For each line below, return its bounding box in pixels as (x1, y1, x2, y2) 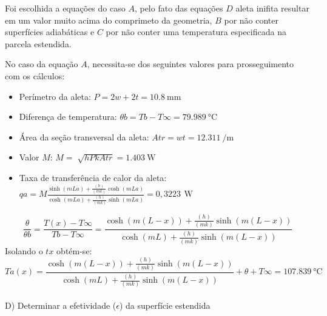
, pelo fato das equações (134, 2, 223, 14)
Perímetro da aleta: (19, 90, 91, 102)
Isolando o (5, 244, 43, 257)
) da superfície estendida (119, 298, 211, 311)
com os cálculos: (5, 69, 65, 82)
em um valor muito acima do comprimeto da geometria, (5, 13, 212, 26)
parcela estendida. (5, 37, 72, 50)
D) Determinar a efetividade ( (5, 298, 116, 311)
